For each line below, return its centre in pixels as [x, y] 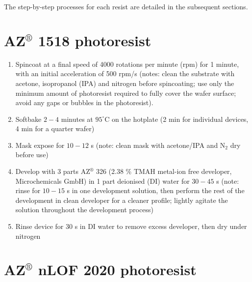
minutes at [77, 119]
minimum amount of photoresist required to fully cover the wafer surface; [126, 93]
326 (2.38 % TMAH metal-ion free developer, [164, 171]
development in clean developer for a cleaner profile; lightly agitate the [122, 200]
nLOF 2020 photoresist [117, 269]
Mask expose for [40, 145]
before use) [32, 155]
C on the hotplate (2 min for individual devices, [176, 119]
